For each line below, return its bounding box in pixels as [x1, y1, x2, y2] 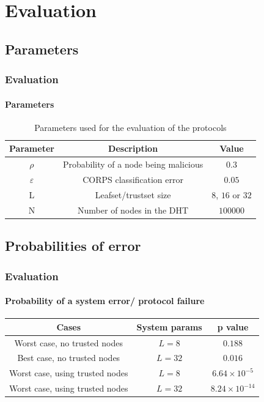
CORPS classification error [82, 173, 183, 186]
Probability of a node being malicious [62, 158, 204, 171]
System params [136, 320, 202, 333]
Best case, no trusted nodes [17, 351, 120, 364]
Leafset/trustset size [95, 188, 171, 201]
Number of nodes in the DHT [78, 203, 189, 216]
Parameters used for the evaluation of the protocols [34, 121, 227, 133]
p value [217, 320, 249, 333]
